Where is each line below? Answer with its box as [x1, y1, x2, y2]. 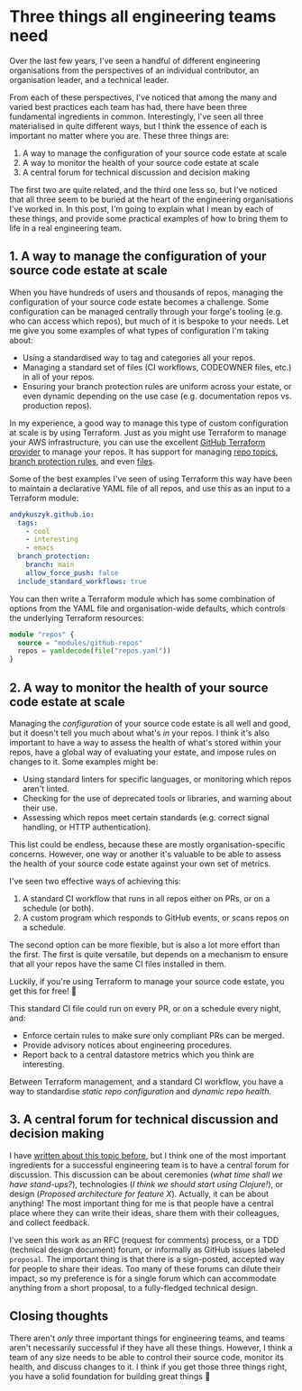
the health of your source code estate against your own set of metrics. [9, 858, 271, 869]
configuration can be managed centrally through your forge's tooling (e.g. [9, 306, 283, 316]
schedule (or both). [22, 902, 95, 913]
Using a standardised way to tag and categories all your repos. [22, 352, 256, 362]
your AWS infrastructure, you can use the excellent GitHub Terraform [9, 436, 266, 447]
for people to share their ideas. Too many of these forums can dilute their [9, 1263, 281, 1274]
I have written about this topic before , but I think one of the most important [9, 1149, 287, 1160]
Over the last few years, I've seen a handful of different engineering [9, 55, 261, 66]
